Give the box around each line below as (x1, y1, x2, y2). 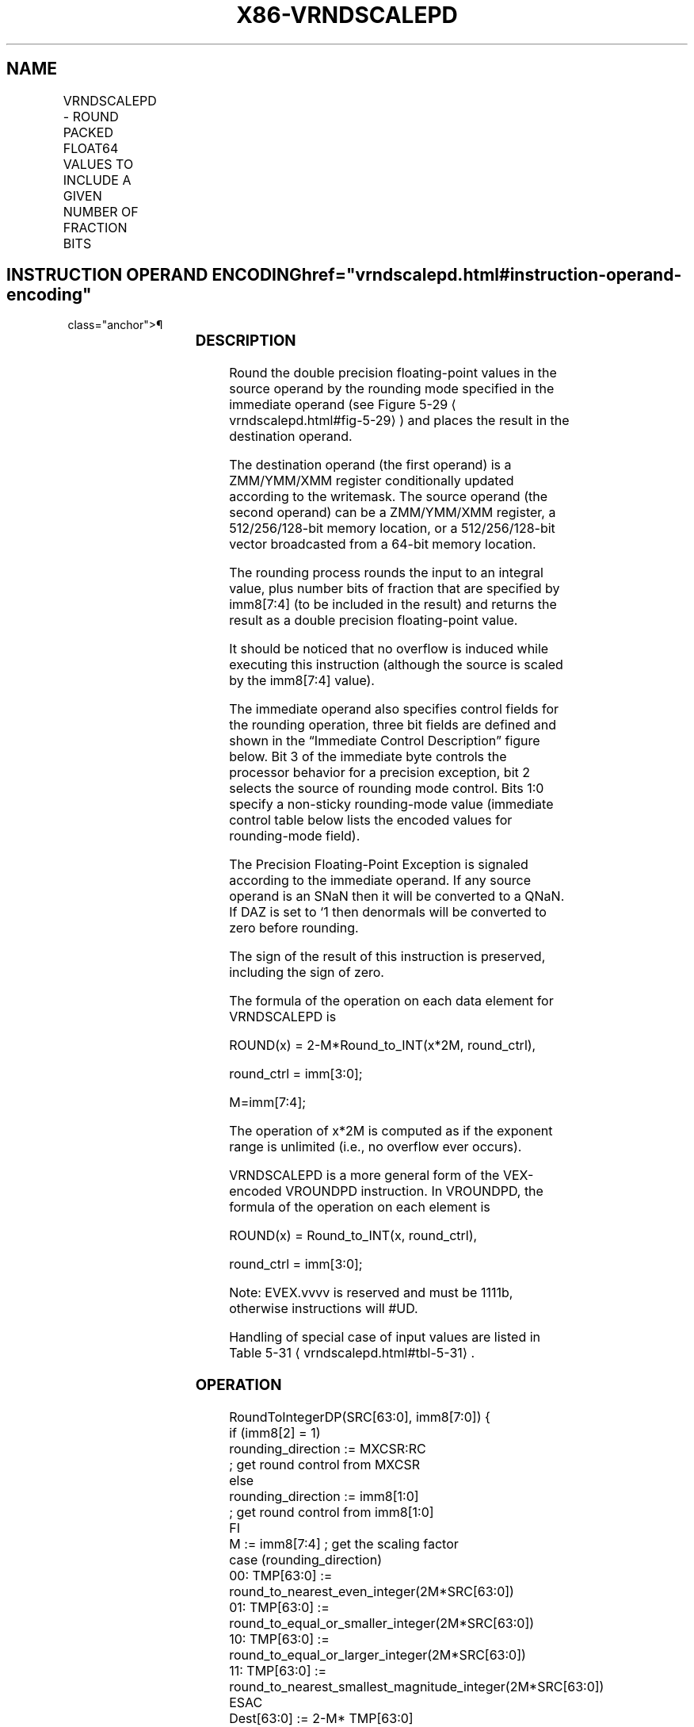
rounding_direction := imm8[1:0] (229, 1488, 419, 1504)
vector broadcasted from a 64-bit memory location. (229, 536, 536, 553)
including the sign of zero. (229, 964, 384, 981)
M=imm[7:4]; (229, 1094, 307, 1111)
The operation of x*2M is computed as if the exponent (229, 1123, 553, 1139)
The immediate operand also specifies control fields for (229, 701, 559, 718)
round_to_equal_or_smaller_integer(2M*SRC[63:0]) (229, 1614, 535, 1631)
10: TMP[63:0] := (229, 1630, 330, 1647)
